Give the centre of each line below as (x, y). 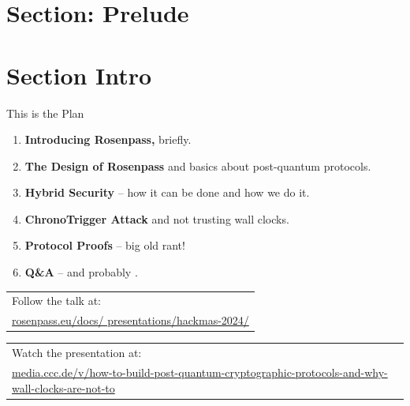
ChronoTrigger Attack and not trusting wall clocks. (157, 218)
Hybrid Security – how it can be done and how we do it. (167, 192)
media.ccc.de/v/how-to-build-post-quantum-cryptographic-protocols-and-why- (200, 372)
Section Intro (79, 75)
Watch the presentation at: (77, 353)
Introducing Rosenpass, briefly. (108, 139)
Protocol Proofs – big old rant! (105, 245)
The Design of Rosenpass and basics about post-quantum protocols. (198, 165)
